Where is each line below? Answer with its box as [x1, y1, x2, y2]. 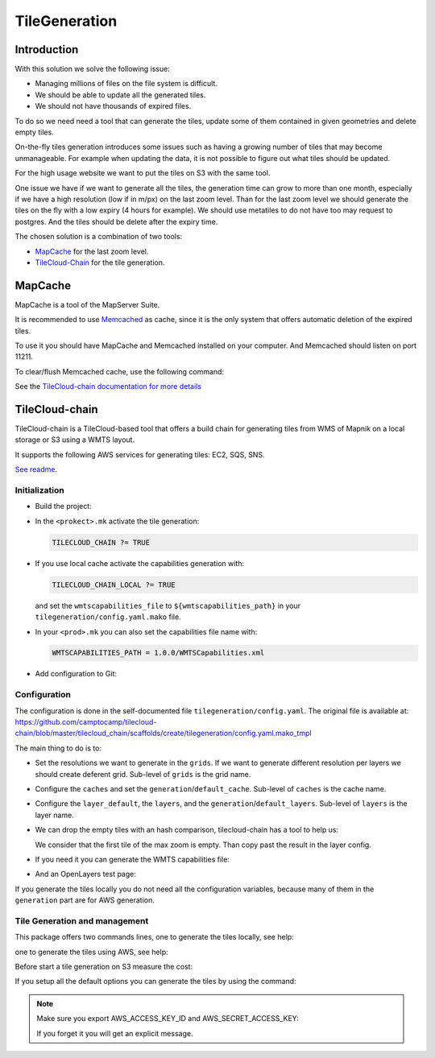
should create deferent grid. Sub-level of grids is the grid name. [35, 769, 251, 779]
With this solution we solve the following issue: [14, 64, 171, 74]
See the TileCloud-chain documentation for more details [14, 382, 201, 391]
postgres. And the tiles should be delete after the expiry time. [14, 217, 218, 226]
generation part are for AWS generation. [14, 895, 155, 905]
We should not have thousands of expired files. [35, 101, 192, 111]
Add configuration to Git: [35, 669, 117, 679]
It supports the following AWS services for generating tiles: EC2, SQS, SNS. [14, 449, 265, 459]
